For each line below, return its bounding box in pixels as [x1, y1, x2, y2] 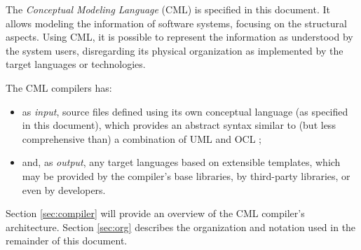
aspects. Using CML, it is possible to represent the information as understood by [6, 29, 353, 44]
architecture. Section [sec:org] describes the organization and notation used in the [6, 219, 356, 234]
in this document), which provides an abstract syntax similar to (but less [22, 118, 336, 132]
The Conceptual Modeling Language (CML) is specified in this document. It [6, 2, 330, 16]
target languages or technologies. [6, 57, 146, 71]
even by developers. [22, 182, 106, 197]
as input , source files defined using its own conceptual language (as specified [22, 104, 348, 118]
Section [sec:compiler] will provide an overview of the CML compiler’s [6, 206, 305, 221]
